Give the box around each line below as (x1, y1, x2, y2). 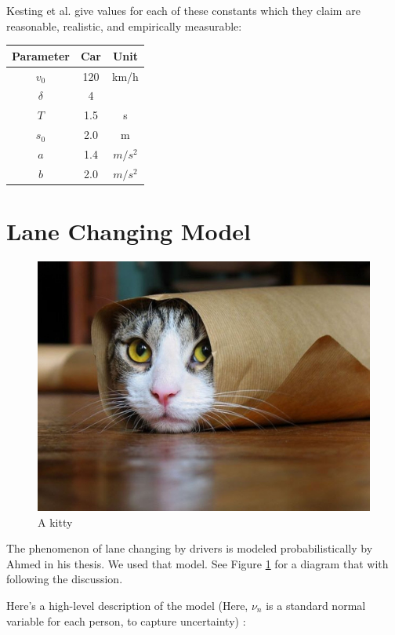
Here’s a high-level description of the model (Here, (6, 597, 248, 613)
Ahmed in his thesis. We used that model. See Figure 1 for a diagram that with (6, 555, 389, 571)
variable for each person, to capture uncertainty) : (6, 612, 246, 629)
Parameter (12, 47, 70, 64)
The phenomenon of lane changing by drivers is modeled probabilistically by (6, 540, 373, 557)
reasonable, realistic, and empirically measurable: (6, 17, 242, 34)
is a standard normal (266, 597, 366, 613)
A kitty (38, 513, 73, 530)
